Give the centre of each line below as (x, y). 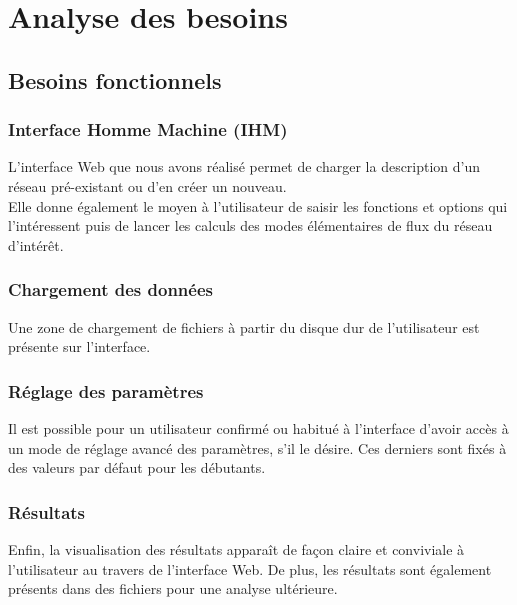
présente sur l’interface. (79, 346)
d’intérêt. (36, 244)
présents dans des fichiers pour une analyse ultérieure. (173, 588)
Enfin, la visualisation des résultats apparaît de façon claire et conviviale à (236, 548)
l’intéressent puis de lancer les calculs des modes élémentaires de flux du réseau (250, 225)
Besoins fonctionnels (115, 79)
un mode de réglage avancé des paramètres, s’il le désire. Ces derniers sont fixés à (257, 447)
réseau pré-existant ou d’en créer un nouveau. (147, 185)
